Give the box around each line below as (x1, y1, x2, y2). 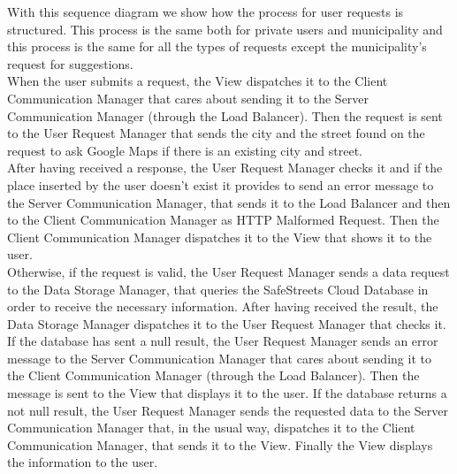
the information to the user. (7, 453, 158, 471)
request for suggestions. (7, 54, 133, 73)
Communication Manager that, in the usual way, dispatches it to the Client (7, 418, 415, 437)
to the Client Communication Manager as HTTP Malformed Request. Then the (7, 210, 439, 229)
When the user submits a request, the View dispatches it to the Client (7, 72, 388, 90)
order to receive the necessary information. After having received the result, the (7, 297, 438, 316)
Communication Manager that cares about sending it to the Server (7, 88, 369, 107)
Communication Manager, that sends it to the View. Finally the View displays (7, 435, 433, 454)
